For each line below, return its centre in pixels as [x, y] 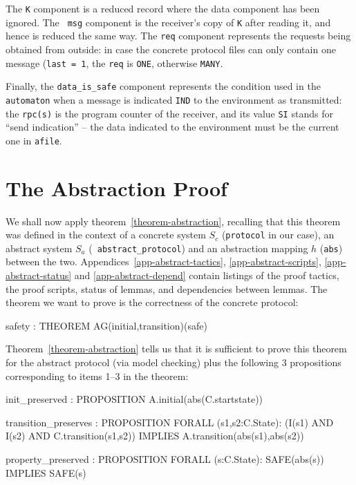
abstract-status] [39, 275]
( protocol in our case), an [278, 235]
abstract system [39, 248]
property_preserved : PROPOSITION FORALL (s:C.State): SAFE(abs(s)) [165, 459]
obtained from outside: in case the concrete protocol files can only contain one [171, 49]
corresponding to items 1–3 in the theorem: [97, 375]
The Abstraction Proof [116, 188]
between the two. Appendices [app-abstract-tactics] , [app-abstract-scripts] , [163, 261]
